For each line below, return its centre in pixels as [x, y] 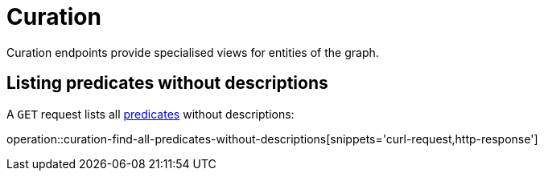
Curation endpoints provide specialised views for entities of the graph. [193, 52]
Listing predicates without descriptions [167, 83]
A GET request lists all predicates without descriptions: [150, 114]
